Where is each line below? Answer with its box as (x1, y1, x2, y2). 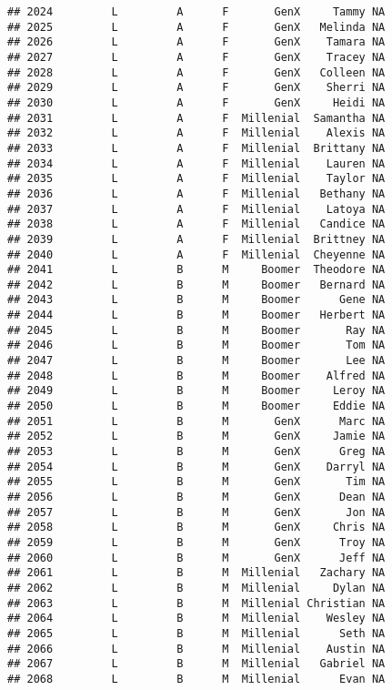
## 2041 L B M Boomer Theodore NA (7, 263, 386, 277)
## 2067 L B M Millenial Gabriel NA (7, 657, 386, 671)
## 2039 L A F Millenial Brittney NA (7, 232, 386, 246)
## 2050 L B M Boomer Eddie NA (7, 400, 386, 413)
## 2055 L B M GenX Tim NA (7, 475, 386, 489)
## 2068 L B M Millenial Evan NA (7, 672, 386, 685)
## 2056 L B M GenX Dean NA (7, 491, 386, 503)
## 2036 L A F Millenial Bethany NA (7, 187, 386, 200)
